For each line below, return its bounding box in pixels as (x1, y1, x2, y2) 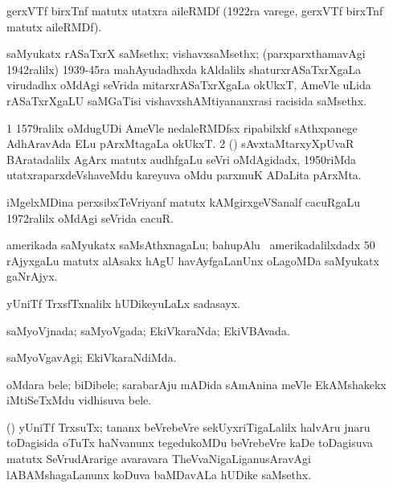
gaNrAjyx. (6, 268, 58, 285)
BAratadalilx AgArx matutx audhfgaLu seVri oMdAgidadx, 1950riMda (6, 150, 357, 167)
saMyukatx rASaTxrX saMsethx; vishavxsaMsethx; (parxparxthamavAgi (6, 45, 366, 62)
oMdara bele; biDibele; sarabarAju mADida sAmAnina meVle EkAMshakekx (6, 375, 387, 392)
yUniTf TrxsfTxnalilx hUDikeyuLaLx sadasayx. (6, 294, 241, 311)
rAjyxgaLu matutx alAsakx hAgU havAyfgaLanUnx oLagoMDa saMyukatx (6, 252, 379, 269)
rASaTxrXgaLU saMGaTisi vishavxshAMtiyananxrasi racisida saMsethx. (6, 92, 366, 109)
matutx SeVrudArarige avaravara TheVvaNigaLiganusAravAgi (6, 450, 311, 467)
